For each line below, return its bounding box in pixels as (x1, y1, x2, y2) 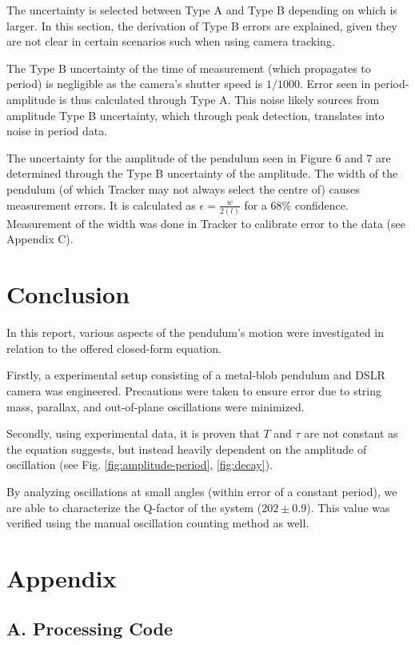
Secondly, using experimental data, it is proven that (6, 425, 260, 442)
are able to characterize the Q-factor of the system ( (6, 499, 262, 515)
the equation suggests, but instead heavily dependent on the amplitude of (6, 440, 367, 457)
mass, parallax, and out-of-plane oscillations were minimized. (6, 398, 305, 415)
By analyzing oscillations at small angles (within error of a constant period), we (6, 483, 397, 499)
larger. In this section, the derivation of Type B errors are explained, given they (6, 17, 397, 34)
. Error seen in (299, 75, 371, 92)
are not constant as (304, 425, 398, 442)
